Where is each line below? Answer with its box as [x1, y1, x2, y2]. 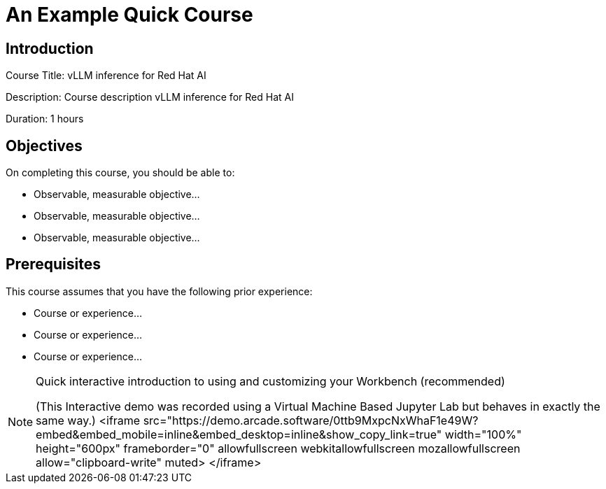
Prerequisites [6, 255, 101, 274]
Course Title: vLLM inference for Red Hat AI [6, 69, 206, 82]
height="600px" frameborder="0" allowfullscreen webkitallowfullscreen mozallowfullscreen [36, 441, 521, 455]
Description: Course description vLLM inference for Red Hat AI [6, 91, 294, 104]
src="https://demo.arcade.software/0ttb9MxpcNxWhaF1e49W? [143, 413, 479, 427]
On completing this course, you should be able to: [6, 166, 235, 179]
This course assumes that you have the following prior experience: [6, 285, 313, 297]
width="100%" [444, 427, 522, 441]
